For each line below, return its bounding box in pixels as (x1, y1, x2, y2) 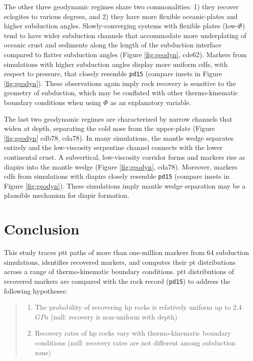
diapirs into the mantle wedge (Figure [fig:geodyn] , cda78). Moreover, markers (4, 161, 238, 171)
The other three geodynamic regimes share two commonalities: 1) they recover (4, 1, 239, 11)
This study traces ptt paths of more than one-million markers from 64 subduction (4, 247, 249, 257)
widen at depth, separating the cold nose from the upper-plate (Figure (4, 123, 215, 133)
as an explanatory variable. (110, 97, 191, 107)
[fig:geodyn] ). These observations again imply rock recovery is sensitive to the (4, 78, 236, 88)
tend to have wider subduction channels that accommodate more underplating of (4, 30, 247, 40)
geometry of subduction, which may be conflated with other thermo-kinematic (4, 87, 238, 98)
